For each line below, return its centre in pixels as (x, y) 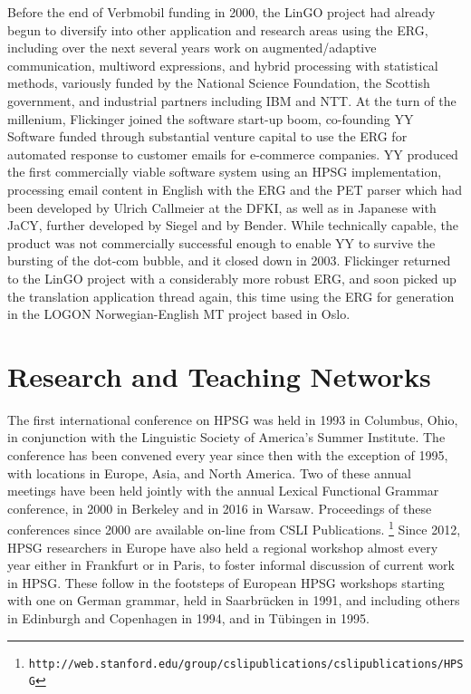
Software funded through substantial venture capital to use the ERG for (207, 136)
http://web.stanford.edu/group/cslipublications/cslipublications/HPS (246, 664)
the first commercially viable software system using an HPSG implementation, (225, 172)
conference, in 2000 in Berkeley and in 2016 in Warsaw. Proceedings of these (220, 508)
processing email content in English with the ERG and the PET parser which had (235, 189)
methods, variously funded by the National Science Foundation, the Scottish (219, 83)
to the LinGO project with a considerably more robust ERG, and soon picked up (232, 278)
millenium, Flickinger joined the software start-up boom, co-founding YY (211, 118)
